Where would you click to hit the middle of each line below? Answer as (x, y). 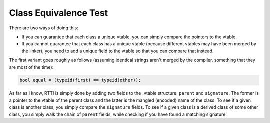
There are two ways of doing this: (44, 28)
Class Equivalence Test (59, 13)
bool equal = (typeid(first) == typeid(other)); (80, 80)
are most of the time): (31, 67)
